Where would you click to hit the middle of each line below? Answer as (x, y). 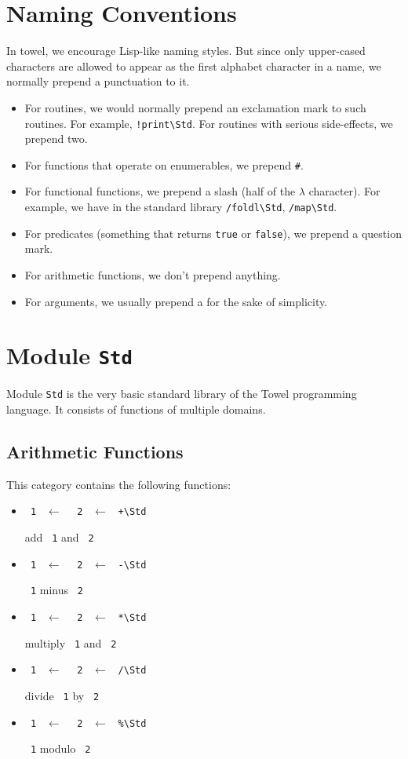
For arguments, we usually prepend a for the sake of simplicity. (176, 301)
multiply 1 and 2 (71, 642)
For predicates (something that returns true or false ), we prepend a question (213, 233)
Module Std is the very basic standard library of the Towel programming (182, 394)
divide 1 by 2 (62, 695)
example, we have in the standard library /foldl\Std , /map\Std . (181, 206)
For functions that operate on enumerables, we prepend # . (164, 164)
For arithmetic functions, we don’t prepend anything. (153, 274)
